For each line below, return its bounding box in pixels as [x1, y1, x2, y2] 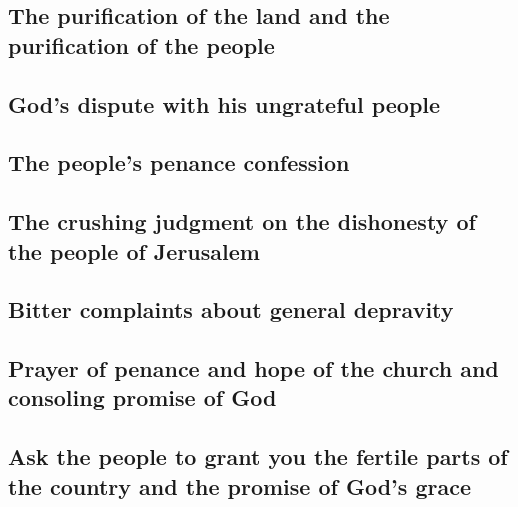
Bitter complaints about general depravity [8, 294, 454, 325]
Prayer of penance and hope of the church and [8, 353, 499, 384]
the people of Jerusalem [8, 235, 260, 266]
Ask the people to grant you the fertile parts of [8, 441, 508, 472]
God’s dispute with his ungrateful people [8, 88, 441, 119]
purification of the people [8, 29, 275, 60]
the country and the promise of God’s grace [8, 470, 471, 501]
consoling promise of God [8, 382, 277, 413]
